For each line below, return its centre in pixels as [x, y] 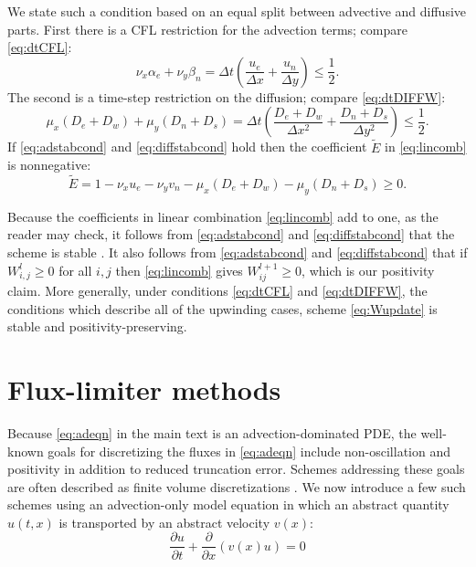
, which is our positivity [368, 270]
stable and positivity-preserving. [97, 326]
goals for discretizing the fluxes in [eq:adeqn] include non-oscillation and [249, 451]
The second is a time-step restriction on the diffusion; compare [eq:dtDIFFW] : [227, 96]
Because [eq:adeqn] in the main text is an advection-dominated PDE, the [212, 432]
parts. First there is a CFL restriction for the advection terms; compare [207, 29]
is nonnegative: [49, 165]
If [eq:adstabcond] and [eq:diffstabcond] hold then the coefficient [187, 147]
